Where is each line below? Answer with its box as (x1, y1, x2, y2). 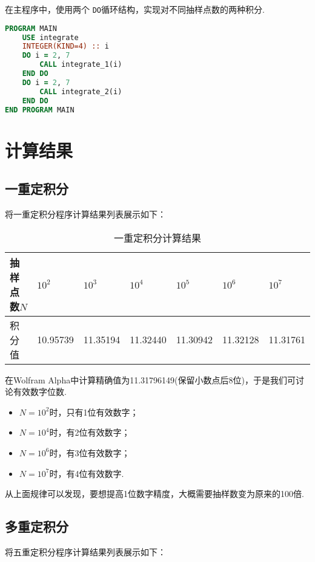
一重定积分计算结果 (113, 230, 201, 245)
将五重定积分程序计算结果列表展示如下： (5, 545, 166, 558)
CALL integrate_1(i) (39, 60, 122, 69)
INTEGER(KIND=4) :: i (22, 42, 109, 51)
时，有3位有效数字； (49, 446, 130, 459)
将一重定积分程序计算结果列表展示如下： (5, 207, 166, 220)
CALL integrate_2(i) (39, 87, 122, 96)
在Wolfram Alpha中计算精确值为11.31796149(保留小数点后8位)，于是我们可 (5, 373, 296, 386)
